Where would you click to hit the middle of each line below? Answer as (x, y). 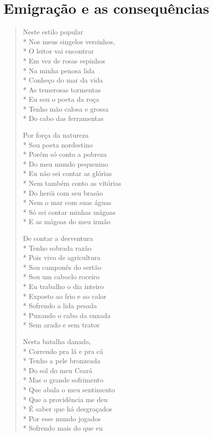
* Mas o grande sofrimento (63, 380)
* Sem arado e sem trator (61, 325)
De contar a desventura (58, 238)
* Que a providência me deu (65, 399)
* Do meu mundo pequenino (65, 163)
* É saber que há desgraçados (67, 409)
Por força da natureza (56, 135)
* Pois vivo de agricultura (62, 257)
